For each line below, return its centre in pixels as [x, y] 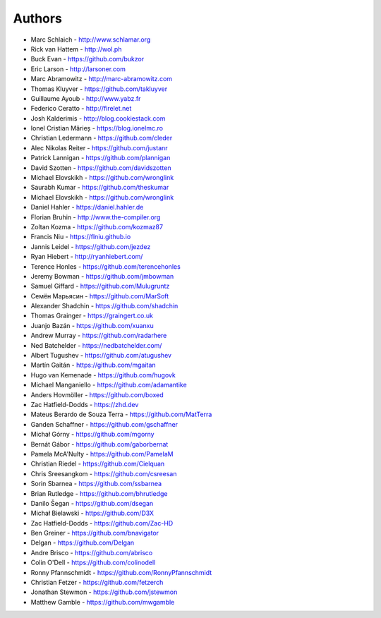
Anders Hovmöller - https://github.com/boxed [97, 394]
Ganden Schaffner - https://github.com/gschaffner [104, 424]
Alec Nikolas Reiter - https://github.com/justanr [99, 147]
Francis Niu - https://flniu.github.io [81, 237]
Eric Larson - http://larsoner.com [78, 69]
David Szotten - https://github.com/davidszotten [101, 168]
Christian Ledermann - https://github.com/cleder [102, 138]
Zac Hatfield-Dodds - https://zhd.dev [85, 405]
